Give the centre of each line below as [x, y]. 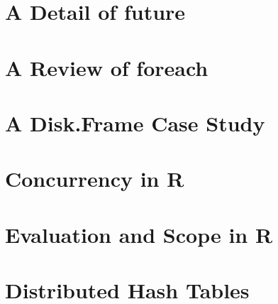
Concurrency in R [95, 179]
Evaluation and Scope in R [139, 234]
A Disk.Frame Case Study [135, 123]
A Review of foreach [107, 67]
